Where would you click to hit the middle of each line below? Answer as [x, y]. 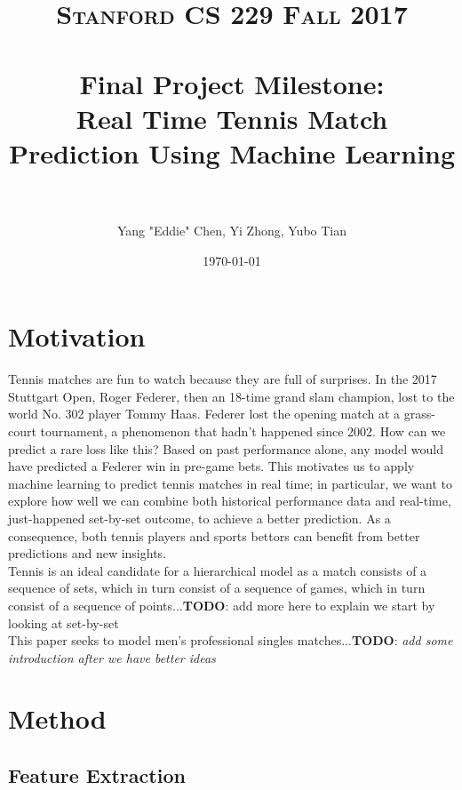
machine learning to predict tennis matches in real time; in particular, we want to [231, 483]
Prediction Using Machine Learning [232, 152]
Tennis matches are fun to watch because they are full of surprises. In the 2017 [223, 379]
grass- [419, 414]
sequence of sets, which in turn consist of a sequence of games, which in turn [217, 588]
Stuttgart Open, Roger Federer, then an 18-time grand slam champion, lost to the [231, 396]
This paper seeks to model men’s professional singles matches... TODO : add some [231, 640]
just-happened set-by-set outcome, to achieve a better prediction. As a [199, 518]
